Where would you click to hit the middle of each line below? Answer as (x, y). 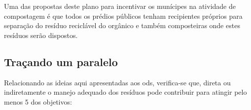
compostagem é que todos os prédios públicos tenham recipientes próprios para (123, 16)
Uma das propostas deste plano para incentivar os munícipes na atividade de (120, 6)
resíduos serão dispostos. (41, 35)
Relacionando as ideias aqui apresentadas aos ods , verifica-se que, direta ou (117, 82)
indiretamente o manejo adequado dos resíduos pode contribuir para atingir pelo (125, 92)
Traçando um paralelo (61, 61)
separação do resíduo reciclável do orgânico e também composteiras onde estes (122, 25)
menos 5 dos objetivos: (38, 101)
